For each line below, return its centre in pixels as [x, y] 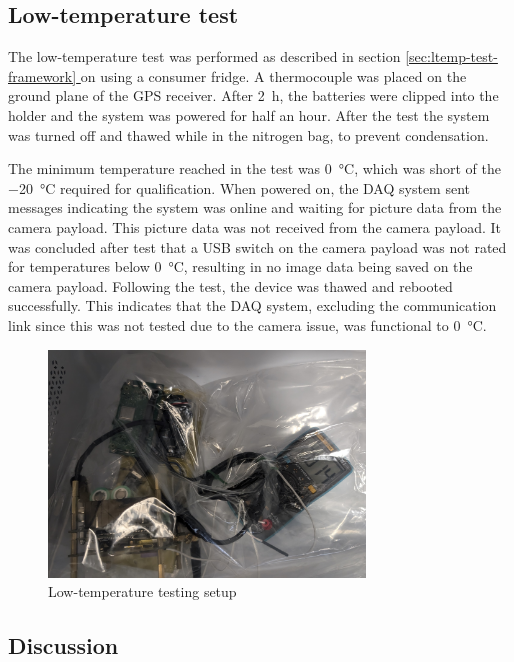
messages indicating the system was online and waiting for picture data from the [255, 207]
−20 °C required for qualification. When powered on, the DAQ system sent [239, 187]
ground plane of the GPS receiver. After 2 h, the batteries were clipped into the [253, 95]
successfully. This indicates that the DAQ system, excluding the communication [252, 305]
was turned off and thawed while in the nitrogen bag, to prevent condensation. [248, 134]
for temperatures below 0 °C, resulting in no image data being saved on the [240, 266]
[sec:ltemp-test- [451, 56]
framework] [42, 75]
